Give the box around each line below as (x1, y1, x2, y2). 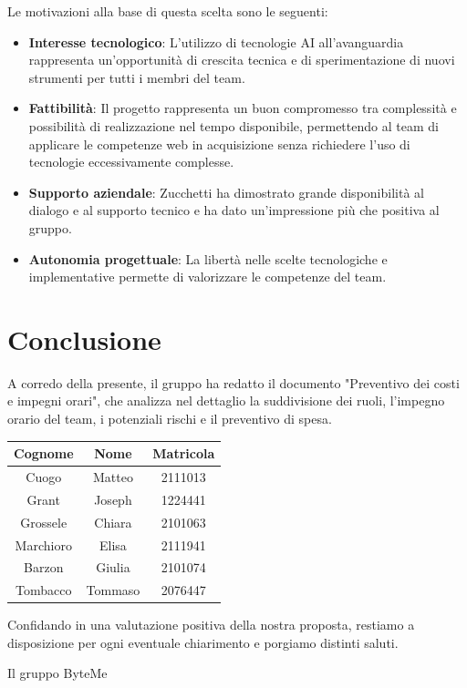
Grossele (20, 512, 67, 531)
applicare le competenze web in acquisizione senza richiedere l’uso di (28, 134, 410, 153)
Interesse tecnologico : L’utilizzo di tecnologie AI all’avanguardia (28, 32, 404, 51)
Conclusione (7, 320, 161, 357)
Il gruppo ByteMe (7, 663, 108, 683)
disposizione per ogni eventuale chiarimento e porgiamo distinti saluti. (7, 632, 399, 652)
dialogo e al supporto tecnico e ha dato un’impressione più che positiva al (28, 200, 440, 220)
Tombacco (16, 580, 72, 600)
